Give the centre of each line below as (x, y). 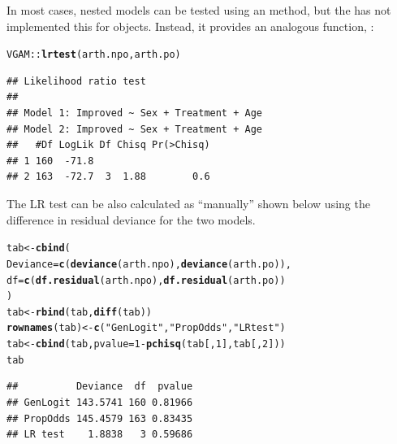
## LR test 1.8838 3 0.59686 (100, 435)
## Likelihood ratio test (76, 81)
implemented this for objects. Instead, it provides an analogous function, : (190, 26)
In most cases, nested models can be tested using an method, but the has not (199, 10)
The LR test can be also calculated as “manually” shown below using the (188, 203)
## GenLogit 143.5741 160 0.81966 (100, 403)
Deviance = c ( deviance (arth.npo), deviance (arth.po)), (149, 264)
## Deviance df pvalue (100, 387)
